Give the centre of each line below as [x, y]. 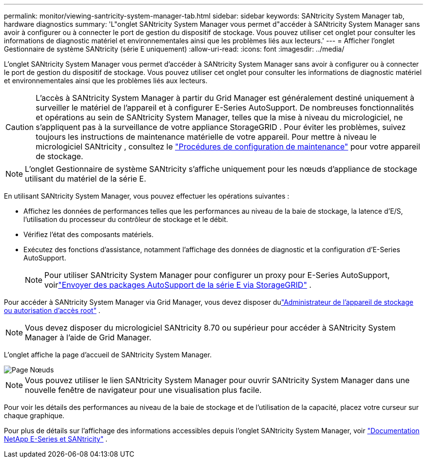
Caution [20, 127]
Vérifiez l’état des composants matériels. [88, 234]
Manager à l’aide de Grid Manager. [88, 337]
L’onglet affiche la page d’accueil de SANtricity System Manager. [108, 355]
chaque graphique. [34, 416]
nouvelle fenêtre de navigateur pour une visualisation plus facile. [143, 390]
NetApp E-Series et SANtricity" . [56, 439]
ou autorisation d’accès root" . [52, 310]
